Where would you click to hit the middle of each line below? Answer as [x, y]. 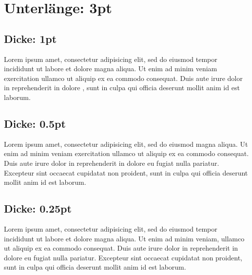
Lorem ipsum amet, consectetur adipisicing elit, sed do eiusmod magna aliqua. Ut [126, 144]
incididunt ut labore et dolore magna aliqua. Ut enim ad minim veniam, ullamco [124, 238]
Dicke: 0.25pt [38, 208]
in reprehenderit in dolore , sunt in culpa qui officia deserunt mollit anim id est [122, 88]
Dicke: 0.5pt [35, 123]
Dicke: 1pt [30, 38]
